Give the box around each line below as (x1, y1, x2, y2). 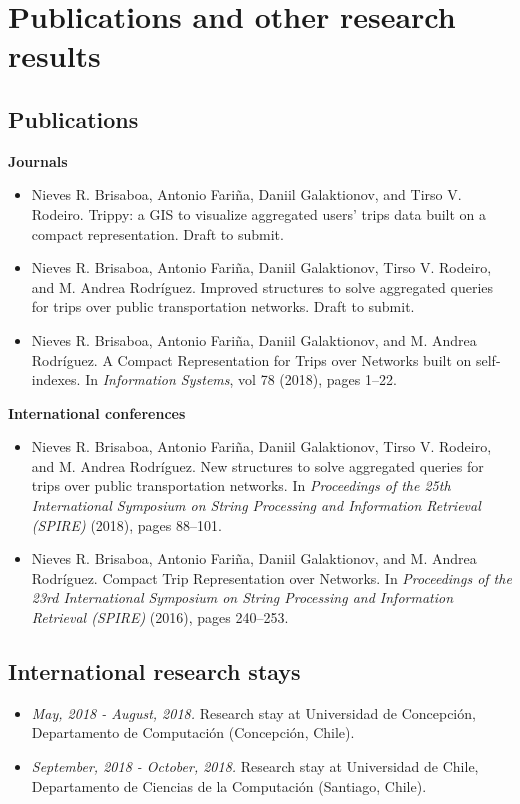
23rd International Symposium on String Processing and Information (31, 587, 454, 608)
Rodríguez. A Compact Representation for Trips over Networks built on (31, 349, 472, 370)
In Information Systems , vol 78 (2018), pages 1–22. (85, 369, 397, 390)
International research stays (8, 656, 301, 687)
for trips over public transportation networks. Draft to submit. (31, 296, 415, 317)
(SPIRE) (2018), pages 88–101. (31, 514, 222, 535)
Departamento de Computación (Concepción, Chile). (31, 722, 355, 743)
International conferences (8, 402, 186, 423)
